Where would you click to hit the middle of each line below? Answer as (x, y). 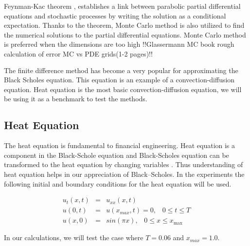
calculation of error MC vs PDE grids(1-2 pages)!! (78, 53)
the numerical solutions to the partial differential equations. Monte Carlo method (125, 34)
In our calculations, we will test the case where (74, 237)
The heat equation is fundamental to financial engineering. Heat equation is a (120, 145)
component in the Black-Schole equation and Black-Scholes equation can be (116, 155)
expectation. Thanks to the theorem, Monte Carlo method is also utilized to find (124, 25)
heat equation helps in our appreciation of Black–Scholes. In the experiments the (124, 174)
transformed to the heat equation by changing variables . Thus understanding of (124, 164)
